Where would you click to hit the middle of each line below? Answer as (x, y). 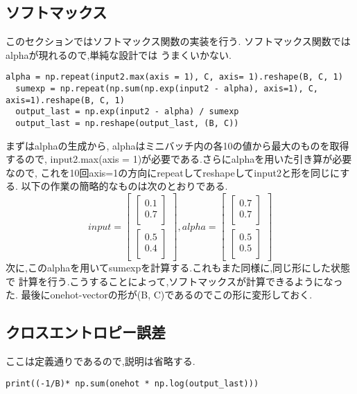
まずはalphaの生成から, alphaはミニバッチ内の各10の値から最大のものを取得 (177, 145)
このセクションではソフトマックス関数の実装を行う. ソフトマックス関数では (178, 41)
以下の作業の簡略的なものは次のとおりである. (124, 186)
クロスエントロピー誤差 (86, 332)
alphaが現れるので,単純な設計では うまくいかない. (119, 54)
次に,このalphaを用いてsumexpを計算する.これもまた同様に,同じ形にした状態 (178, 268)
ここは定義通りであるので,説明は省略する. (101, 361)
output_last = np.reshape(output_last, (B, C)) (127, 124)
